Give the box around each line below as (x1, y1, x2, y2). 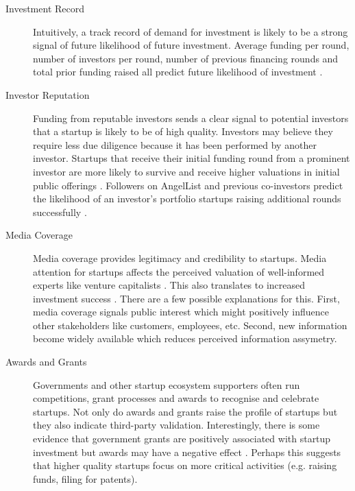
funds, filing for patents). (33, 471, 138, 486)
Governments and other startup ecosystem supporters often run (33, 377, 300, 392)
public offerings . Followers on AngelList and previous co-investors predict (33, 178, 343, 192)
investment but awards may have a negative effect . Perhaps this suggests (33, 444, 341, 459)
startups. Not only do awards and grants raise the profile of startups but (33, 404, 338, 418)
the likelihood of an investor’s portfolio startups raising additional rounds (33, 191, 341, 206)
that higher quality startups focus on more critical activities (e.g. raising (33, 458, 337, 472)
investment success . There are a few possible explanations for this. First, (33, 291, 340, 305)
